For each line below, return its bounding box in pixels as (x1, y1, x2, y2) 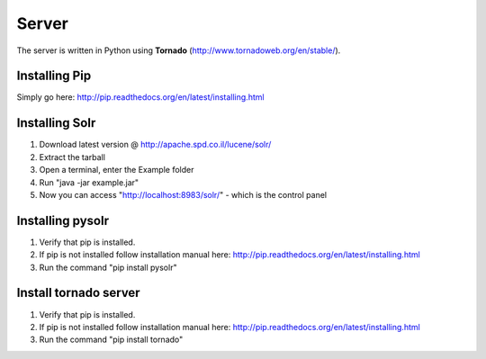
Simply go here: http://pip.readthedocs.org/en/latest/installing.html (16, 92, 265, 103)
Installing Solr (16, 115, 96, 130)
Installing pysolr (16, 212, 110, 229)
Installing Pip (16, 68, 92, 84)
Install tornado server (16, 285, 140, 301)
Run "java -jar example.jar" (39, 176, 139, 188)
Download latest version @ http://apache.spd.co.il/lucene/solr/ (39, 139, 272, 150)
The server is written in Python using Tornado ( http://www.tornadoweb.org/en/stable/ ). (16, 45, 341, 56)
